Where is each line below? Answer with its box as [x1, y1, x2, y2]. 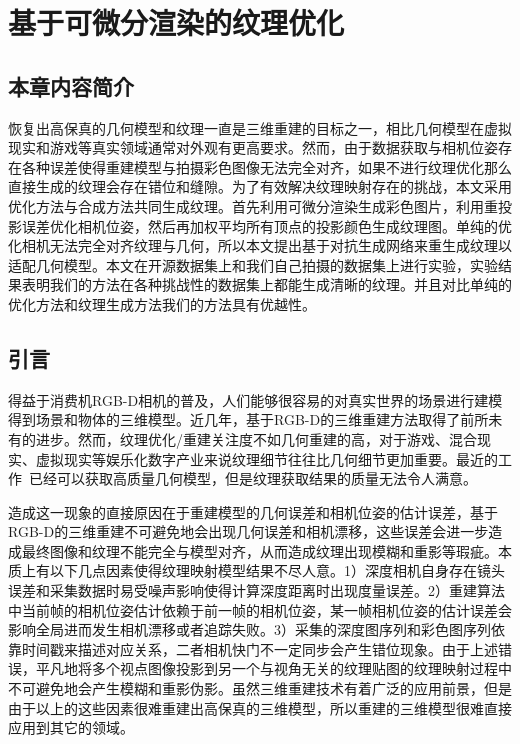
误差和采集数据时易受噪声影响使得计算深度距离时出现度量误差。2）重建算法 [8, 580, 505, 601]
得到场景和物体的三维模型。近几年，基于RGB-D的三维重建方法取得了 [8, 409, 461, 430]
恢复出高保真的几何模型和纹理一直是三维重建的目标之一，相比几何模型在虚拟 [8, 117, 512, 138]
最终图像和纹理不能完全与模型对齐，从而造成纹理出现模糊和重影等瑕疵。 [21, 540, 498, 561]
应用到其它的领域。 [8, 717, 134, 738]
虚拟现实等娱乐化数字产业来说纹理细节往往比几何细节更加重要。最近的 [35, 448, 498, 469]
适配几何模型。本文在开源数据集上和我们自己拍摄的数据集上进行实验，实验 [8, 254, 498, 275]
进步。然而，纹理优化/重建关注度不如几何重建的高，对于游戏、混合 [35, 428, 477, 449]
